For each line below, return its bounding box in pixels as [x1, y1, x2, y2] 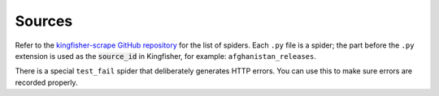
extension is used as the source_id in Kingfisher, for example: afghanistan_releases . [15, 51, 316, 61]
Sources [15, 12, 73, 30]
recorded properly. [15, 77, 78, 87]
